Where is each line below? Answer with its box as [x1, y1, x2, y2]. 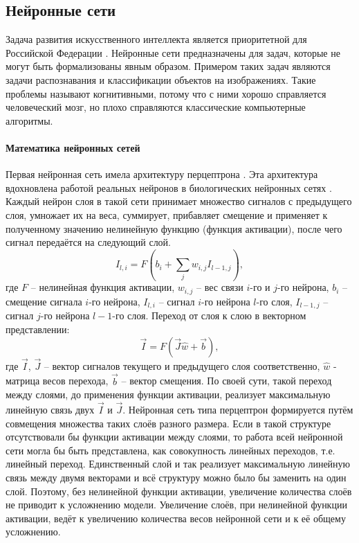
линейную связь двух [6, 402, 95, 416]
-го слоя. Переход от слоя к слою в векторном [112, 308, 306, 323]
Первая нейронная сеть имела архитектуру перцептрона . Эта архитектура [6, 167, 318, 181]
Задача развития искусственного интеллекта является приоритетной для [6, 32, 307, 46]
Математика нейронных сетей [6, 140, 140, 154]
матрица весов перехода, [6, 373, 109, 388]
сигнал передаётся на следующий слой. [6, 235, 172, 249]
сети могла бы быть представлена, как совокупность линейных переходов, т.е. [6, 443, 335, 457]
